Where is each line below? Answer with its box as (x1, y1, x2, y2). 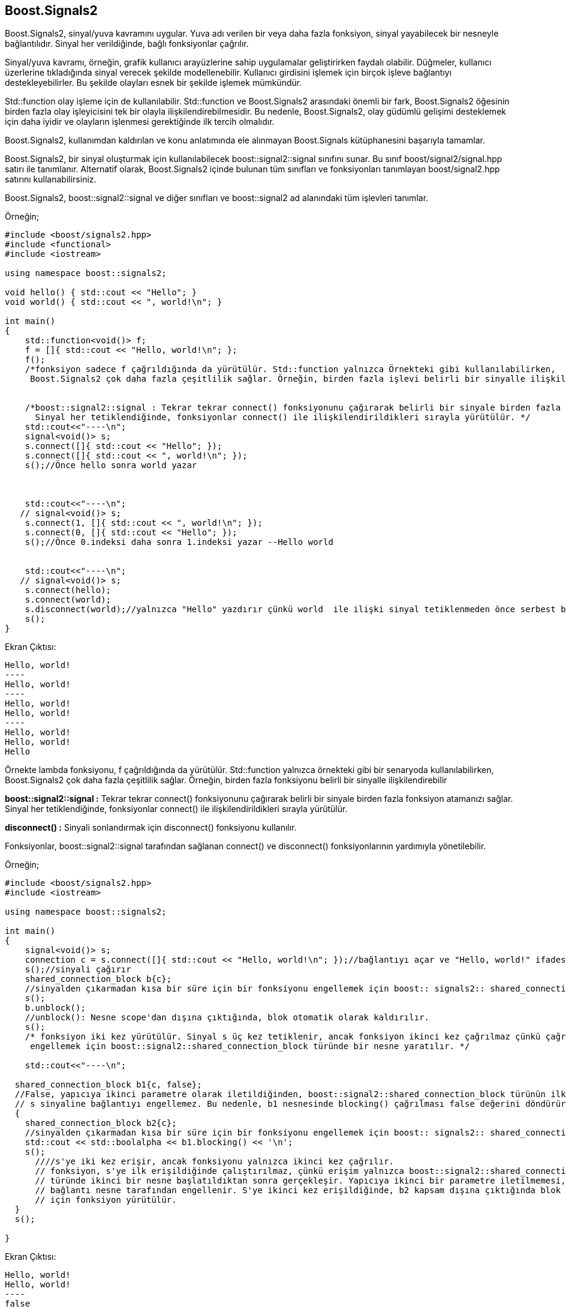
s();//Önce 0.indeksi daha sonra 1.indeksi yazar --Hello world (25, 537, 333, 547)
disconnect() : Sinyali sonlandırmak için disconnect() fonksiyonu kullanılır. (5, 822, 297, 833)
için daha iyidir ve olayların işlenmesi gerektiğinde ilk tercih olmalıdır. (5, 116, 275, 127)
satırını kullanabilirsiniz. (5, 174, 97, 185)
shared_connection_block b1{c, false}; (14, 1080, 202, 1090)
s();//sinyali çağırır (25, 964, 131, 975)
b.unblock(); (25, 1003, 86, 1013)
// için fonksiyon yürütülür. (35, 1195, 177, 1205)
